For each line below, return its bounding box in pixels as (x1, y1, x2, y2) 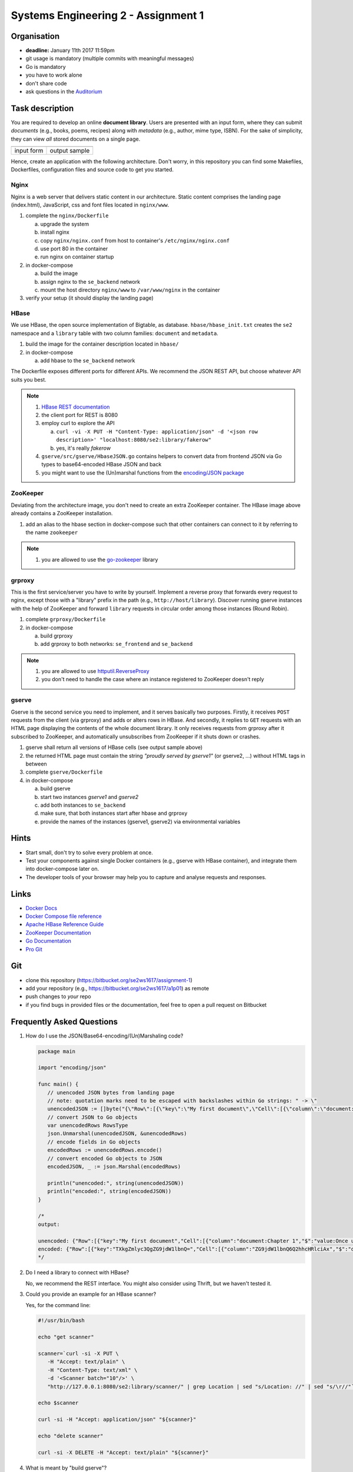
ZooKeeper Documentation (25, 929, 91, 936)
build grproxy (40, 632, 73, 639)
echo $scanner (38, 1400, 79, 1407)
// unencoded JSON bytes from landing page (47, 1089, 175, 1096)
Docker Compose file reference (25, 913, 102, 920)
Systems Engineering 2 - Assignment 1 (11, 9, 204, 22)
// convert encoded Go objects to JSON (47, 1155, 162, 1162)
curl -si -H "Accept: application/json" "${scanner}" (38, 1416, 197, 1423)
